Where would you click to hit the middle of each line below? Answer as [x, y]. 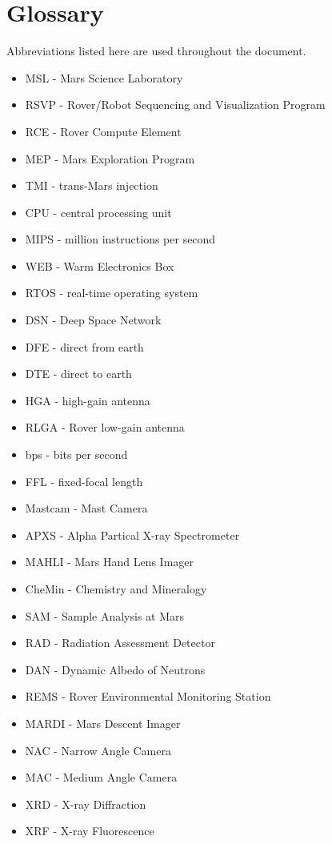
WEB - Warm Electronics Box [100, 265]
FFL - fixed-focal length [84, 481]
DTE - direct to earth [78, 374]
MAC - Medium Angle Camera [101, 777]
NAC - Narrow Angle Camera [98, 750]
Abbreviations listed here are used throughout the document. [156, 51]
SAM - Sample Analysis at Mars [105, 615]
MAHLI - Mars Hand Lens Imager [110, 562]
